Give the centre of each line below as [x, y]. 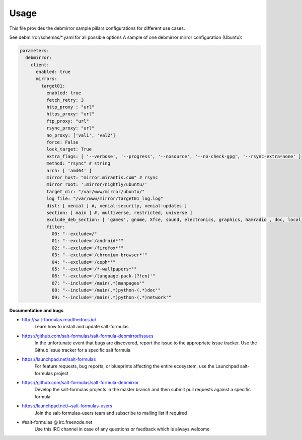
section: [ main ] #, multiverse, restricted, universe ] [119, 212]
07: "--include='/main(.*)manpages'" [98, 283]
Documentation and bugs [36, 310]
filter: [56, 227]
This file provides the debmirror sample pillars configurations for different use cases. [97, 28]
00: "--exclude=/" [74, 234]
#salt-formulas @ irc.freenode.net [57, 422]
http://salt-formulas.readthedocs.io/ [59, 319]
